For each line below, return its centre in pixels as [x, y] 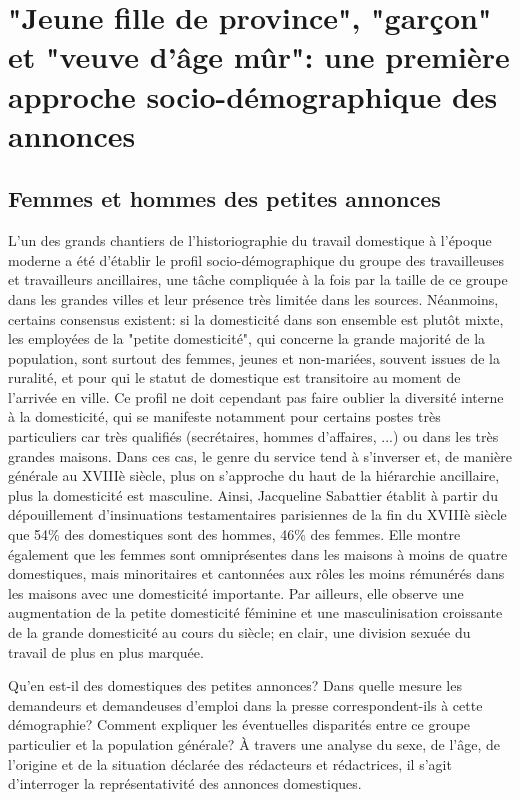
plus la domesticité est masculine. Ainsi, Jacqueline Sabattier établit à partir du [253, 494]
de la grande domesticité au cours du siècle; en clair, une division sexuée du [239, 632]
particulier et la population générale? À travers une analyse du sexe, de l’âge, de [254, 743]
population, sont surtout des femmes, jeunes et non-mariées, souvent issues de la [254, 357]
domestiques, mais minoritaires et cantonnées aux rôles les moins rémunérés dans [256, 573]
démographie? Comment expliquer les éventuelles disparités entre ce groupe [239, 724]
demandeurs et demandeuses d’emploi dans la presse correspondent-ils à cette [245, 704]
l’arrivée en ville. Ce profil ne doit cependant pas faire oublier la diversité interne [256, 396]
